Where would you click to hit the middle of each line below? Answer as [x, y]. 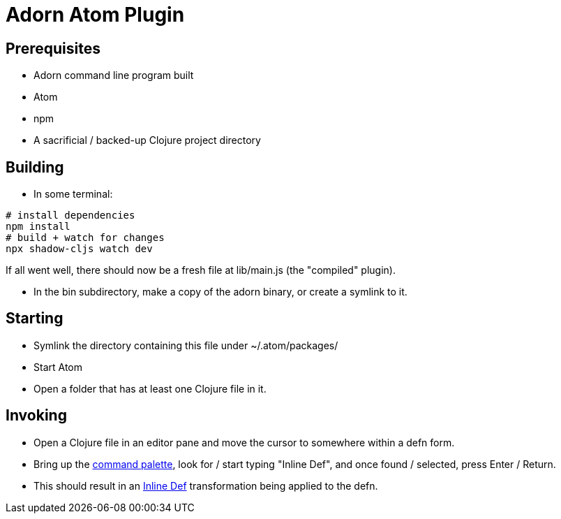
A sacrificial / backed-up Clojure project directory [147, 140]
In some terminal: [73, 194]
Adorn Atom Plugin [95, 15]
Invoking [36, 416]
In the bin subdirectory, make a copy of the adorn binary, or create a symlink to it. [220, 292]
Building [35, 167]
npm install [38, 227]
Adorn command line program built [114, 75]
